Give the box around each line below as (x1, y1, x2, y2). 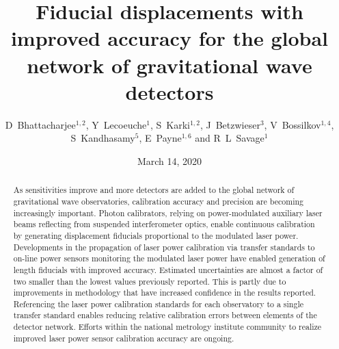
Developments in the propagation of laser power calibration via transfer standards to (13, 241, 315, 253)
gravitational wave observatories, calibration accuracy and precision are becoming (13, 195, 303, 207)
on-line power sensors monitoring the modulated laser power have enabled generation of (13, 253, 325, 264)
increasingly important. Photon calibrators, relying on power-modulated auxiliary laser (13, 207, 323, 218)
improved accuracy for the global (10, 24, 329, 52)
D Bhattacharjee (5, 117, 76, 131)
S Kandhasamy (70, 131, 135, 145)
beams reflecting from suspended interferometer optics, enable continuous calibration (13, 218, 315, 230)
